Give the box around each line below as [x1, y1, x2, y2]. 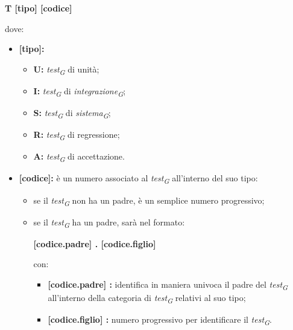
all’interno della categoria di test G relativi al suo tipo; [48, 291, 246, 305]
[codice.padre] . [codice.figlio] [33, 237, 156, 250]
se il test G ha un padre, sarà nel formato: [33, 215, 185, 230]
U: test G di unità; [33, 62, 99, 77]
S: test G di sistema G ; [33, 106, 111, 120]
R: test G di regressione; [33, 128, 120, 142]
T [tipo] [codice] [5, 2, 72, 14]
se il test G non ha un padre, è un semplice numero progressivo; [33, 193, 265, 208]
